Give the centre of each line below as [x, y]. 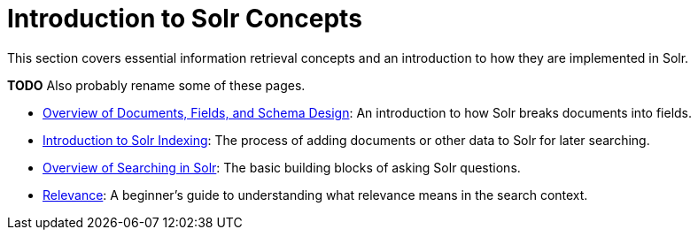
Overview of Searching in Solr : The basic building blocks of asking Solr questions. [282, 167]
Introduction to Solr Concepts [185, 19]
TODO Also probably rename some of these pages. [156, 85]
